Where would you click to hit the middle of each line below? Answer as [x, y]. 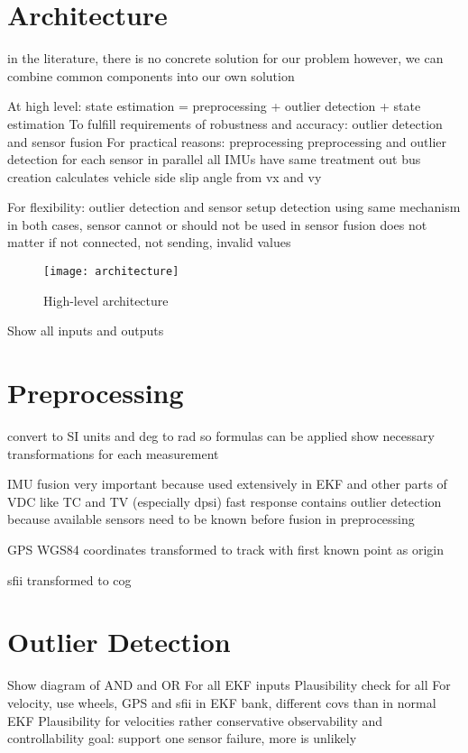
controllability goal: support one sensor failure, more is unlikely [182, 738]
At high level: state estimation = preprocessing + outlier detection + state [214, 106]
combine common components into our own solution [151, 75]
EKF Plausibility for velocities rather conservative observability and [195, 720]
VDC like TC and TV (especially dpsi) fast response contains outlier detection [225, 501]
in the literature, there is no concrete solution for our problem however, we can [225, 58]
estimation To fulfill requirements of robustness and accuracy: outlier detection [225, 123]
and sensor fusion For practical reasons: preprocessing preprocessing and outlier [227, 141]
